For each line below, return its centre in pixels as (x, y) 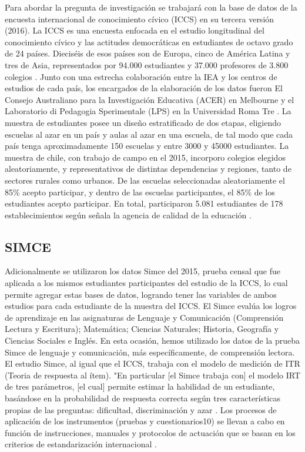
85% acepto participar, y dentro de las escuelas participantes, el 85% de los (140, 192)
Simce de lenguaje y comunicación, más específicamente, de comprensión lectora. (150, 352)
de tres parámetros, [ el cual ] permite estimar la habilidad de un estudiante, (140, 386)
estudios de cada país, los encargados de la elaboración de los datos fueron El (144, 88)
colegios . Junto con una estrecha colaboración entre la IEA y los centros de (141, 76)
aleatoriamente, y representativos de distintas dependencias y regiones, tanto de (148, 169)
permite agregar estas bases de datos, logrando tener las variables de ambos (141, 294)
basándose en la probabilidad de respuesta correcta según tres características (143, 398)
